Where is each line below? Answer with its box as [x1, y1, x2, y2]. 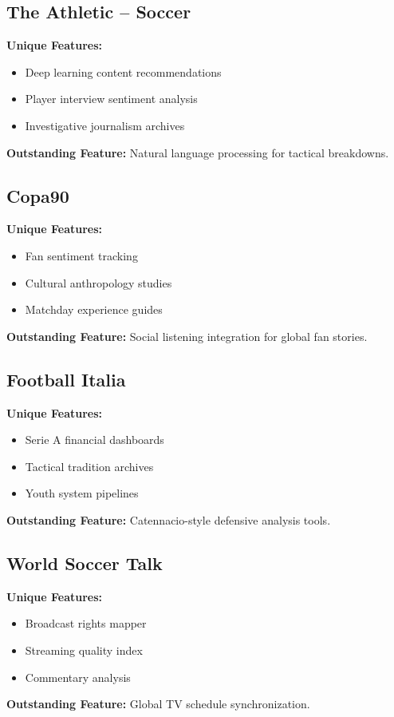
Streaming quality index [25, 641, 143, 658]
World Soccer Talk [6, 550, 163, 575]
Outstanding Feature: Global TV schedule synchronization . [6, 695, 310, 712]
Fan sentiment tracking [25, 247, 138, 263]
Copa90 [6, 183, 69, 208]
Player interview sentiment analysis [25, 90, 198, 107]
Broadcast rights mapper [25, 615, 147, 632]
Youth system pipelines [25, 485, 139, 501]
